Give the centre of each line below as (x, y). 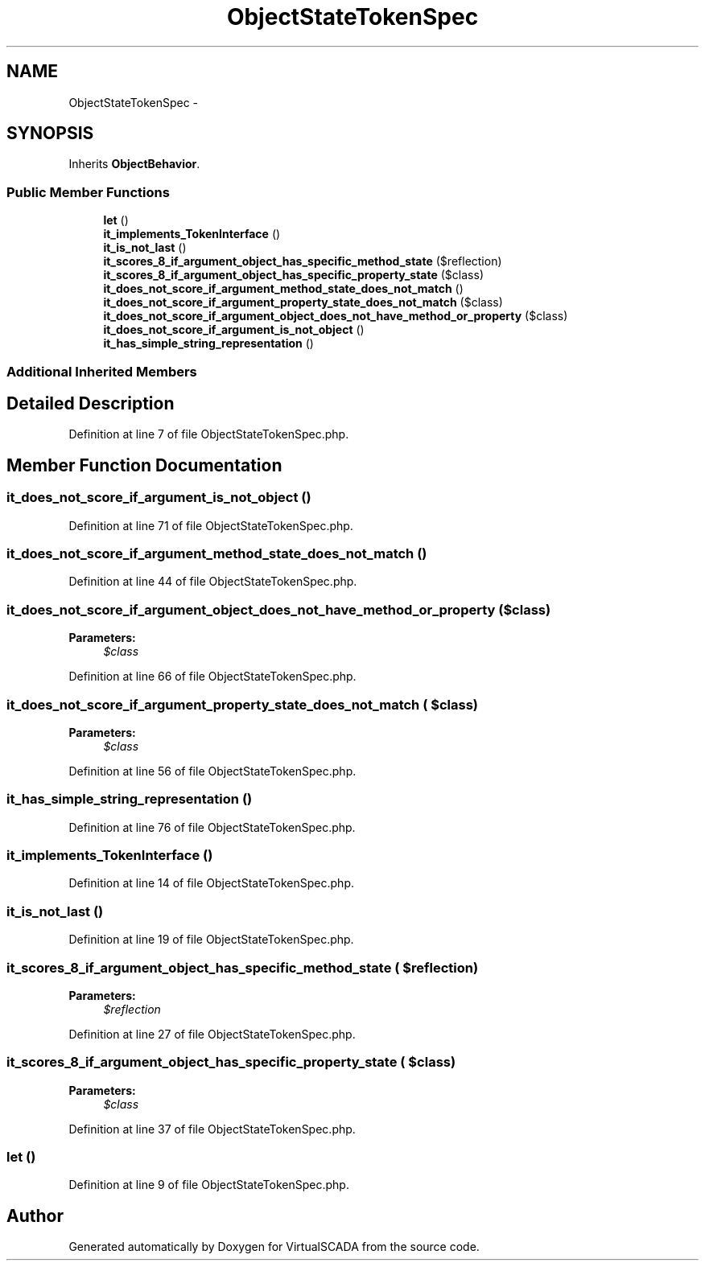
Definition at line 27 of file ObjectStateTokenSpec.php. (212, 1034)
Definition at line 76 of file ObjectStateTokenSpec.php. (212, 827)
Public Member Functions (88, 192)
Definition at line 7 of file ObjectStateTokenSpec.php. (209, 434)
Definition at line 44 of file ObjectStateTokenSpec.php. (213, 582)
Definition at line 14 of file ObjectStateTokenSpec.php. (212, 883)
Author (35, 1216)
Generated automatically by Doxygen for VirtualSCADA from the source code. (274, 1247)
